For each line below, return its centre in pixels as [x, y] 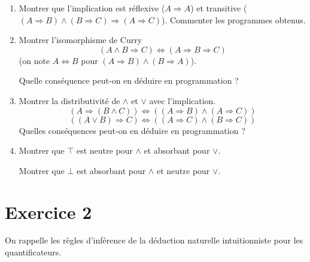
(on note [34, 60]
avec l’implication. [183, 100]
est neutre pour [104, 150]
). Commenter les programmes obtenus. [234, 19]
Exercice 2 [48, 211]
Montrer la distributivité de [69, 100]
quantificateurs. [33, 252]
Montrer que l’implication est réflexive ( [92, 8]
